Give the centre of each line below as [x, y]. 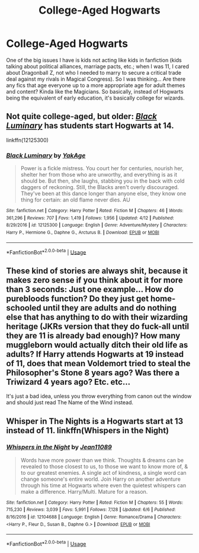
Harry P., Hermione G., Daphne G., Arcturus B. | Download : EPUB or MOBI [83, 233]
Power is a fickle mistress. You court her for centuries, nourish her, [102, 168]
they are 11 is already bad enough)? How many [93, 335]
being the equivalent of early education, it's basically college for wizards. [95, 98]
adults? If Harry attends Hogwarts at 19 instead [95, 354]
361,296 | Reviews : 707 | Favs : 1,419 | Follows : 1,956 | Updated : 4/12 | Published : [90, 218]
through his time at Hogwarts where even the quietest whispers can [103, 485]
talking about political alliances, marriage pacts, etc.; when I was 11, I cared [98, 66]
